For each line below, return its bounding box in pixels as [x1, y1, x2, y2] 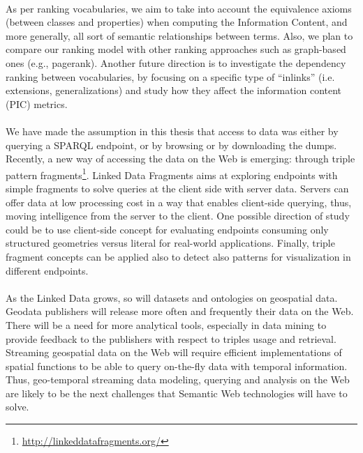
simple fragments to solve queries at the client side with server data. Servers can [6, 181, 349, 195]
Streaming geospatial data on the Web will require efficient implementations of [6, 345, 342, 360]
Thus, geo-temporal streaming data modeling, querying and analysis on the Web [6, 372, 350, 387]
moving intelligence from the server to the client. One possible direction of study [6, 208, 350, 223]
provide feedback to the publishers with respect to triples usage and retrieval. [6, 331, 336, 346]
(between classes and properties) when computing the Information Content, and [6, 15, 348, 29]
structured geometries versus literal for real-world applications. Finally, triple [6, 236, 335, 250]
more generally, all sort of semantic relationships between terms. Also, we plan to [6, 28, 353, 43]
